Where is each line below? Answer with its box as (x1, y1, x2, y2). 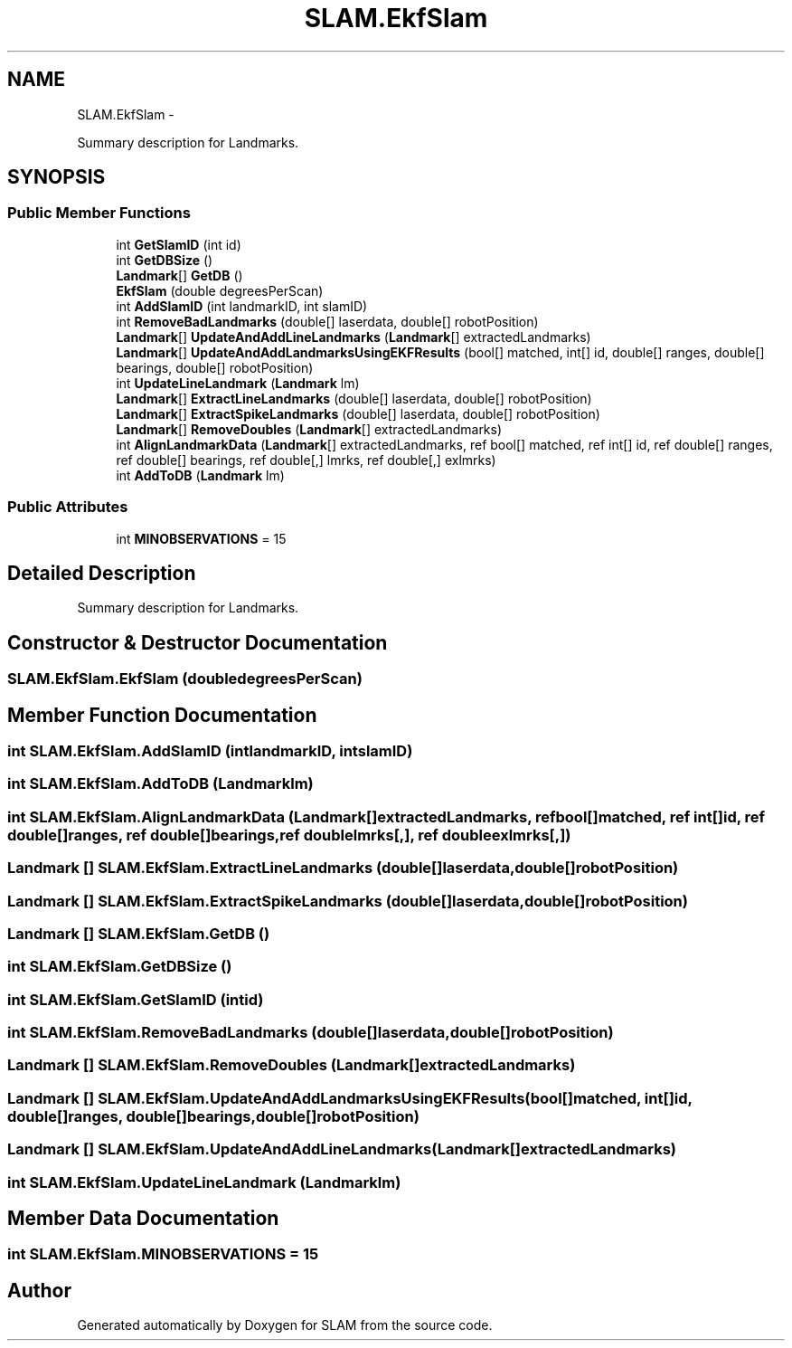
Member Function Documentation (7, 703, 317, 726)
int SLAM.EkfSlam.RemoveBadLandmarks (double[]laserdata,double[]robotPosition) (7, 1023, 614, 1042)
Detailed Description (7, 561, 196, 584)
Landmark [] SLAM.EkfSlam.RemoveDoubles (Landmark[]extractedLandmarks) (7, 1056, 576, 1075)
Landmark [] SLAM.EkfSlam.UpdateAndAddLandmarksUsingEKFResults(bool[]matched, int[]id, (7, 1088, 693, 1107)
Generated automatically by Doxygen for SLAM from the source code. (77, 1317, 493, 1334)
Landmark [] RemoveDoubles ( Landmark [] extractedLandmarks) (116, 421, 503, 437)
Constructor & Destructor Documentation (7, 631, 388, 654)
